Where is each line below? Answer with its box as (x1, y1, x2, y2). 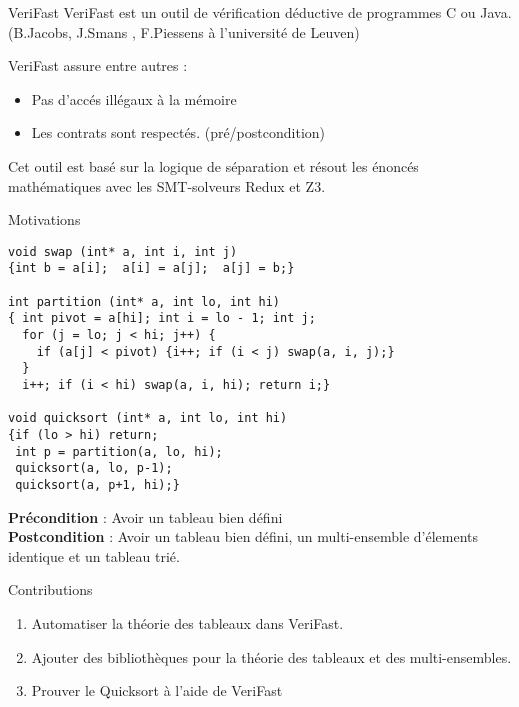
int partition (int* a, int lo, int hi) (8, 294, 281, 309)
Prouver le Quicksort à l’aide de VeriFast (31, 680, 283, 701)
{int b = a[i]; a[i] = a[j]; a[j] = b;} (8, 261, 295, 276)
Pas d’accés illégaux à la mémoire (31, 88, 237, 109)
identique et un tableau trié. (8, 545, 180, 566)
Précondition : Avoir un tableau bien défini (8, 506, 283, 527)
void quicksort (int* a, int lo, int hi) (8, 411, 288, 426)
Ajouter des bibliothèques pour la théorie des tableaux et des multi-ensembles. (31, 646, 512, 667)
